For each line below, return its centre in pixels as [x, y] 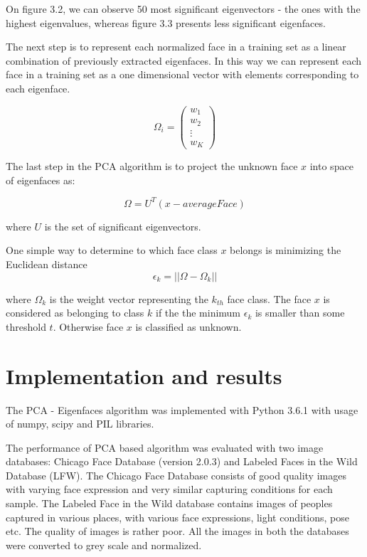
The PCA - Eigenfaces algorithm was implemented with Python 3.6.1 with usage [182, 409]
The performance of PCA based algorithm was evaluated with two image [165, 447]
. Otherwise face [88, 326]
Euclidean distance [47, 264]
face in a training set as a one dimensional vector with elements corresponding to [182, 74]
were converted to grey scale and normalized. [104, 545]
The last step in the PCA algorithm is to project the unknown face [152, 166]
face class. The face [269, 298]
